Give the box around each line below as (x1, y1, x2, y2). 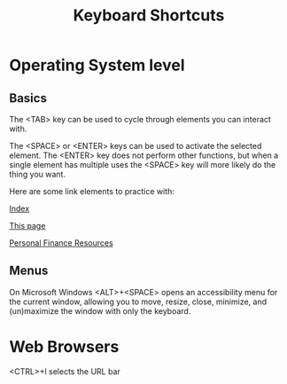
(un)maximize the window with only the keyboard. (9, 305, 191, 316)
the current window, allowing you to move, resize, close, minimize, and (9, 296, 268, 307)
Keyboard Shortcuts (73, 5, 225, 26)
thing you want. (9, 169, 66, 179)
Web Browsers (9, 337, 120, 357)
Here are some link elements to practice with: (9, 186, 175, 196)
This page (9, 221, 46, 231)
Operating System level (9, 55, 185, 75)
